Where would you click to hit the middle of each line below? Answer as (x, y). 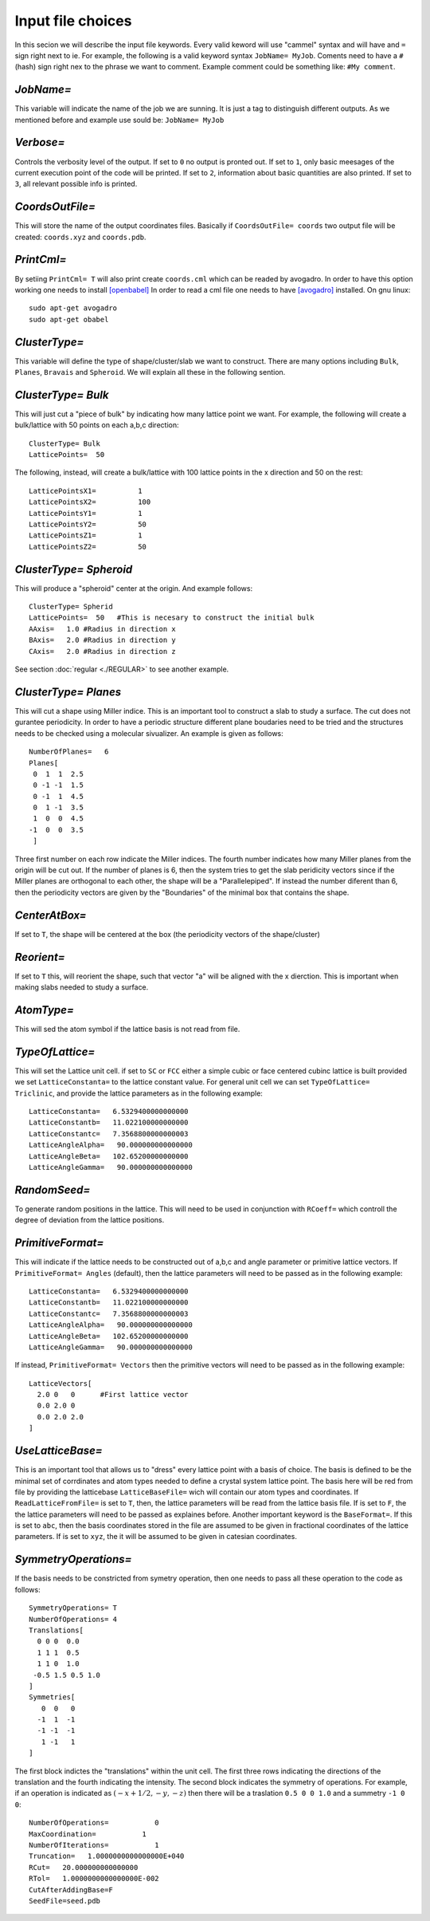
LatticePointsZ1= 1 (86, 535)
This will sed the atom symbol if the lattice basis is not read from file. (127, 1029)
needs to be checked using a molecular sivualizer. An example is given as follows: (149, 733)
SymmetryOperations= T (73, 1608)
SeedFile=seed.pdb (65, 1901)
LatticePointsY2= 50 (88, 525)
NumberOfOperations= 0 (94, 1823)
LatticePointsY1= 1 (86, 513)
